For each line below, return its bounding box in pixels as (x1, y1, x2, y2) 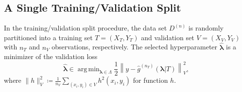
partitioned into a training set (4, 32, 93, 42)
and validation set (141, 32, 194, 42)
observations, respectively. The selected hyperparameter (52, 42, 218, 52)
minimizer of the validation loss (4, 51, 98, 61)
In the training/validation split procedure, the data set (4, 23, 167, 33)
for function (133, 75, 168, 85)
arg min (77, 65, 100, 73)
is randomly (188, 23, 224, 33)
